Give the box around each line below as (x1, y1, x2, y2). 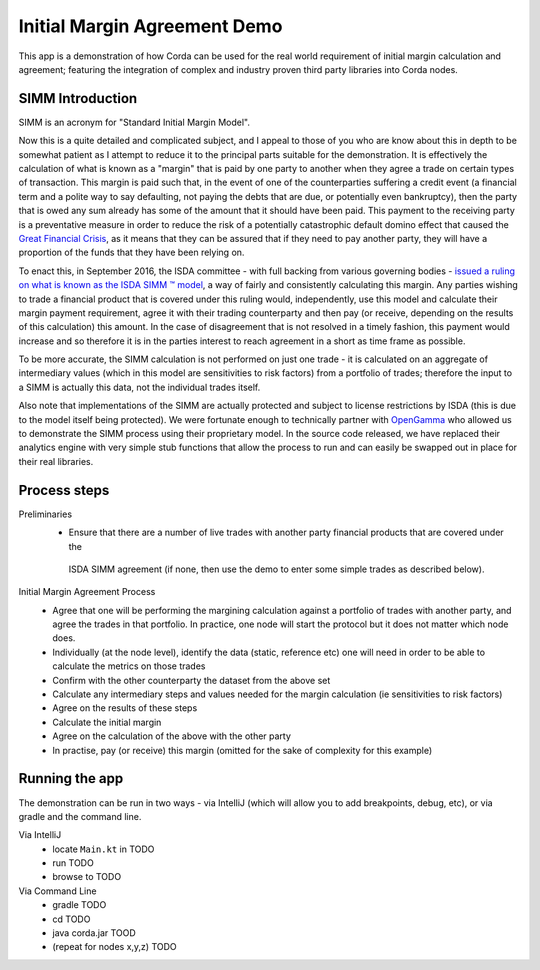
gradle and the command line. (18, 810, 142, 822)
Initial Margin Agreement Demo (18, 15, 283, 37)
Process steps (18, 481, 110, 499)
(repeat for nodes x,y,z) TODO (52, 941, 177, 953)
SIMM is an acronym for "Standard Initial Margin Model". (18, 116, 250, 128)
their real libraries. (18, 455, 94, 467)
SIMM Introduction (18, 90, 138, 107)
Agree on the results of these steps (52, 702, 198, 714)
